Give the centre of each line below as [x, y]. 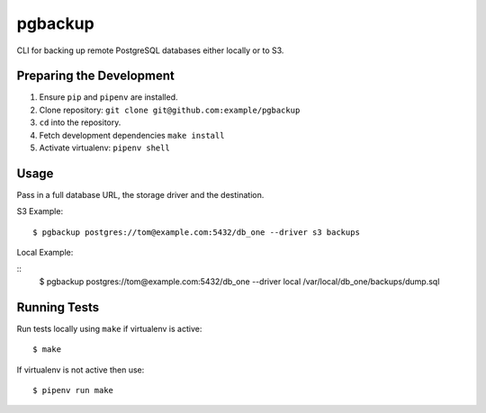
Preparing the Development [96, 76]
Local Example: [45, 253]
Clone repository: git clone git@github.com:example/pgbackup [170, 110]
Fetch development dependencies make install [132, 135]
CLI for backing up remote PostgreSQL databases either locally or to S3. [150, 50]
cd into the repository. [80, 122]
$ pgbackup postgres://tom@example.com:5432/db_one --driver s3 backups [196, 232]
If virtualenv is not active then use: [81, 370]
